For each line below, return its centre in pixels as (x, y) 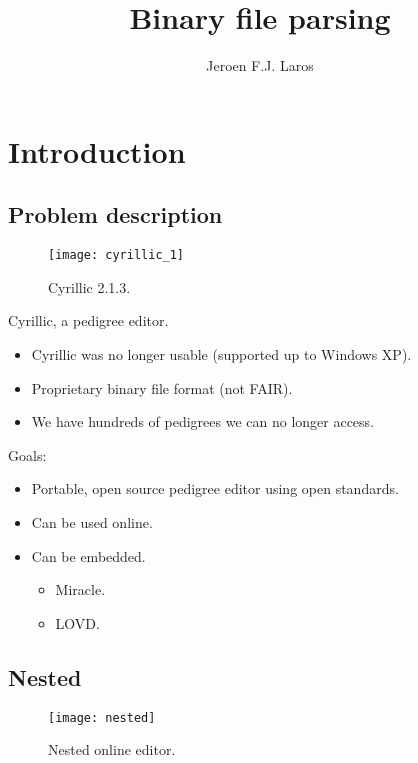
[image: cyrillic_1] (116, 255)
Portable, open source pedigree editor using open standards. (215, 488)
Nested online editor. (112, 749)
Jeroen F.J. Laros (260, 65)
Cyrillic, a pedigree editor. (88, 320)
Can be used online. (92, 521)
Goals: (27, 454)
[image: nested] (102, 717)
